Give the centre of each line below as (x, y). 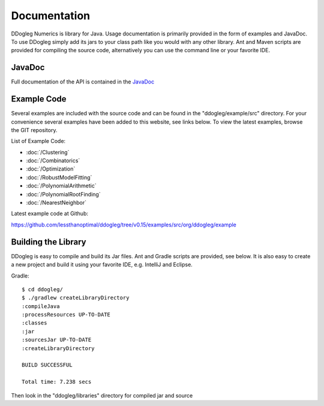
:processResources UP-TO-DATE (66, 315)
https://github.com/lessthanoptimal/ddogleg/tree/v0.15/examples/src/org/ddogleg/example (124, 225)
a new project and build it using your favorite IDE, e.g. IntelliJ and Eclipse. (102, 265)
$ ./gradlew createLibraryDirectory (76, 298)
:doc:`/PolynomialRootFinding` (64, 194)
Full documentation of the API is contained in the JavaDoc (83, 82)
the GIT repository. (34, 130)
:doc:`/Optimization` (51, 169)
